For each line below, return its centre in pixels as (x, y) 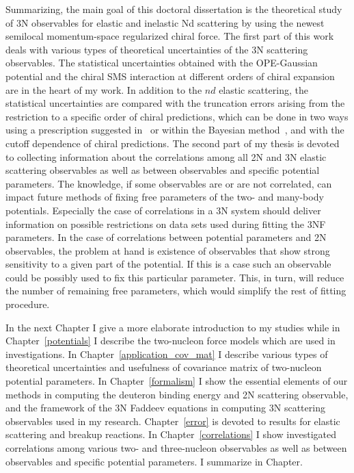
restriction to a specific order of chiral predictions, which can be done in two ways (177, 116)
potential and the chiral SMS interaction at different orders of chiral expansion (170, 76)
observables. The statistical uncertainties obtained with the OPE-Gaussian (162, 63)
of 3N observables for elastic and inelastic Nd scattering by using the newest (165, 22)
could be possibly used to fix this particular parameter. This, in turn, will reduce (175, 277)
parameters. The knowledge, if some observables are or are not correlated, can (169, 183)
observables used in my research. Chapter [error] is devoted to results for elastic (173, 421)
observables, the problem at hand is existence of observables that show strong (168, 250)
